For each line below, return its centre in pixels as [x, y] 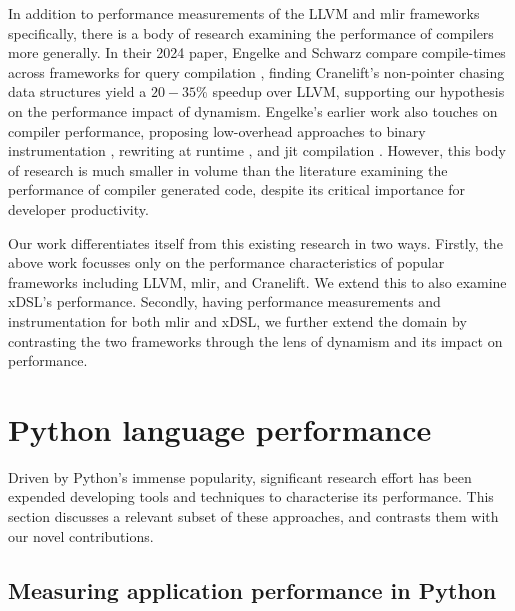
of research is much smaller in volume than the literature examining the [228, 169]
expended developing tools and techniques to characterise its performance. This [251, 496]
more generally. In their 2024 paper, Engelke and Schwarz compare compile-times [257, 52]
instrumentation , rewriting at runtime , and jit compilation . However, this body [257, 150]
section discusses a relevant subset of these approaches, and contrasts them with [253, 516]
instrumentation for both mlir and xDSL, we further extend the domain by [237, 320]
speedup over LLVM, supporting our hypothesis [358, 91]
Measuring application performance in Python [252, 589]
